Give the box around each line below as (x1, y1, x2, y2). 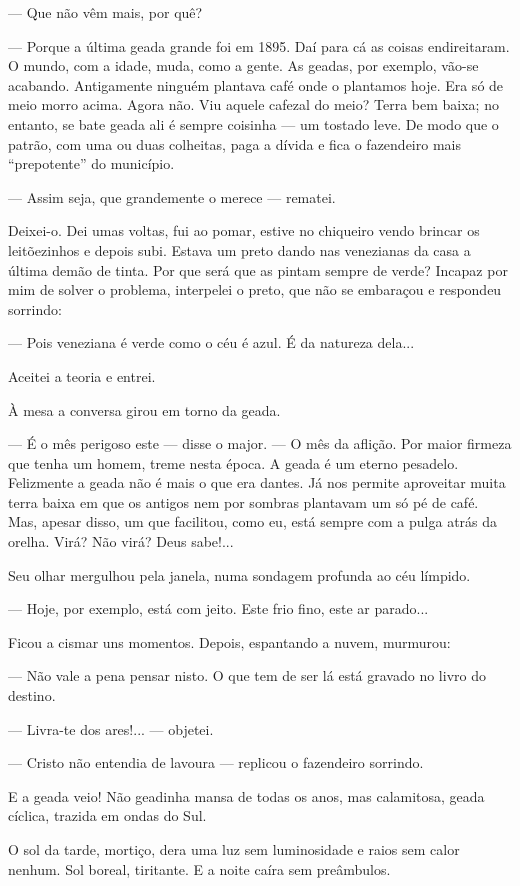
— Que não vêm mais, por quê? (8, 2, 203, 22)
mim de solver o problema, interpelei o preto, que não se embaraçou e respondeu (8, 279, 502, 300)
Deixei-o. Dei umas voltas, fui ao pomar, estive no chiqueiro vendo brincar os (8, 220, 480, 241)
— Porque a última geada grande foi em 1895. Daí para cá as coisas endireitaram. (8, 35, 510, 56)
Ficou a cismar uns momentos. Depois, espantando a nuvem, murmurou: (8, 631, 451, 652)
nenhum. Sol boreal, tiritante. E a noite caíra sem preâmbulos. (8, 858, 391, 879)
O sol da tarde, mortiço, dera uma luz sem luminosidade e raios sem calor (8, 839, 460, 859)
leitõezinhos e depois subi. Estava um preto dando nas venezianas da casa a (8, 239, 471, 260)
